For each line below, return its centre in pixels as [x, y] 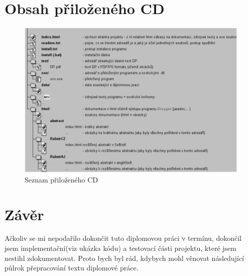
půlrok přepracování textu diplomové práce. [72, 268]
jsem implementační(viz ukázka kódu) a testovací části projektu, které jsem [120, 248]
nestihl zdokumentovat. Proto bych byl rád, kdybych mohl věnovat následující [124, 258]
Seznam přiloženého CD [61, 179]
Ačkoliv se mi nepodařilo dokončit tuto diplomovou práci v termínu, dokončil [123, 238]
